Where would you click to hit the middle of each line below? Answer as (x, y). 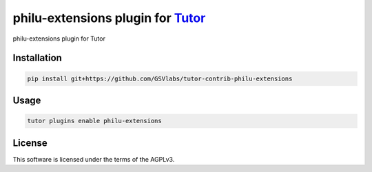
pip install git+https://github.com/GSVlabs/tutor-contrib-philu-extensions (160, 78)
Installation (37, 58)
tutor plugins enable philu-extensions (94, 121)
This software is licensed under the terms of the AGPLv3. (94, 159)
